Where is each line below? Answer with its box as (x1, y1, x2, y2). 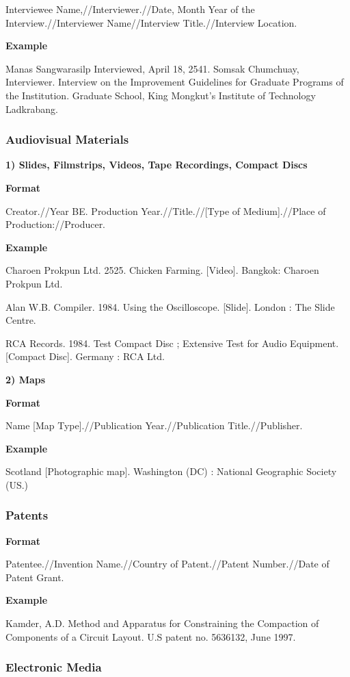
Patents (5, 507, 49, 524)
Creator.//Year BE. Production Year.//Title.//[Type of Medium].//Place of (5, 203, 326, 218)
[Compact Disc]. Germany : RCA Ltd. (5, 349, 165, 363)
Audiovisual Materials (5, 131, 129, 148)
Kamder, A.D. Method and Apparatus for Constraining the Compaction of (5, 616, 319, 630)
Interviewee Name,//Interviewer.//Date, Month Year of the (5, 2, 255, 16)
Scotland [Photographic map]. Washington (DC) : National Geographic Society (5, 464, 337, 478)
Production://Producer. (5, 217, 106, 231)
